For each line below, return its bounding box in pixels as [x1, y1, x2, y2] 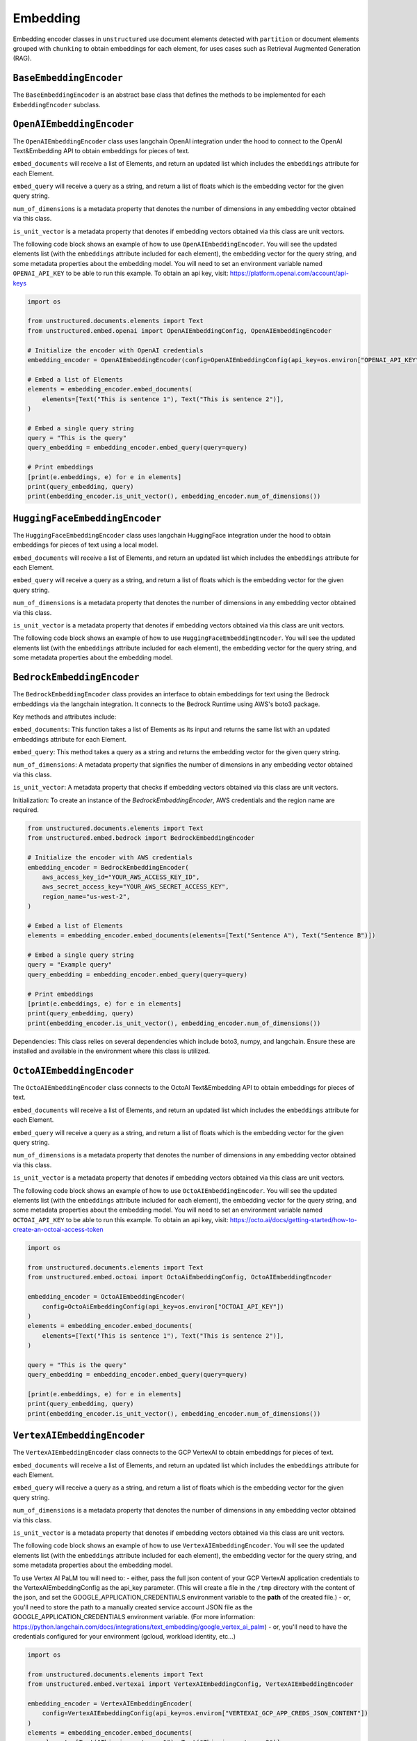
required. [13, 806, 40, 814]
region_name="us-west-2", [42, 892, 131, 900]
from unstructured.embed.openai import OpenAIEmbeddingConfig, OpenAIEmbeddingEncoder [27, 327, 332, 334]
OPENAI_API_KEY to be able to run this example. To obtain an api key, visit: [13, 269, 229, 278]
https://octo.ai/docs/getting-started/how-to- [229, 1215, 357, 1224]
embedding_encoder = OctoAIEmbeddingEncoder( [27, 1293, 186, 1301]
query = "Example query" [27, 961, 113, 969]
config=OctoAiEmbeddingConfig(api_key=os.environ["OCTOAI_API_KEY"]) [42, 1302, 284, 1311]
